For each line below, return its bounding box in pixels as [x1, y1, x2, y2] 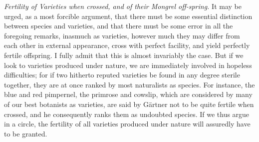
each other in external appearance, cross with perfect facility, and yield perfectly [4, 40, 250, 50]
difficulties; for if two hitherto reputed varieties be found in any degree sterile [4, 69, 240, 80]
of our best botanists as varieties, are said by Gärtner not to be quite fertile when [4, 98, 254, 109]
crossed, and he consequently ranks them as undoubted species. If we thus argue [4, 108, 250, 119]
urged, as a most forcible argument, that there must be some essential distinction [4, 10, 253, 21]
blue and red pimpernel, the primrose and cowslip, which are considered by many [4, 89, 253, 99]
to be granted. [4, 128, 47, 138]
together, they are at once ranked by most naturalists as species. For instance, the [4, 79, 255, 89]
